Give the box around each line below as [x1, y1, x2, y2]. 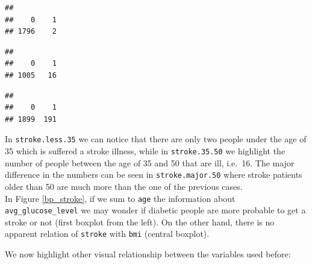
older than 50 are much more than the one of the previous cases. [5, 180, 243, 192]
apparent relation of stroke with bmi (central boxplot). [5, 227, 210, 240]
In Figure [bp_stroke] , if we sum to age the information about [5, 192, 236, 204]
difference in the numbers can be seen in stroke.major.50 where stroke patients [5, 168, 302, 181]
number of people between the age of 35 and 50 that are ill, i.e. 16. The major [5, 156, 295, 169]
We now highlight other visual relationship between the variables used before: [5, 248, 291, 260]
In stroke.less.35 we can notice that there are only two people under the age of [5, 133, 307, 145]
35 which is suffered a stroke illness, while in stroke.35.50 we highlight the [5, 145, 285, 157]
